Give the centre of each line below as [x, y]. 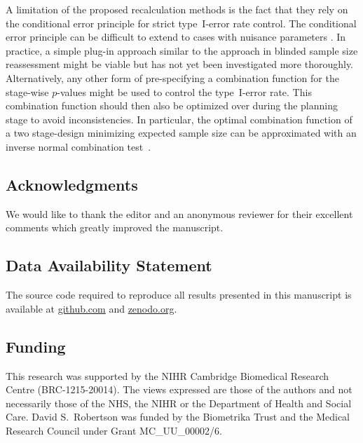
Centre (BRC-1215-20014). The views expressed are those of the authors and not [179, 389]
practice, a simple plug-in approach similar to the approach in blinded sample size [182, 50]
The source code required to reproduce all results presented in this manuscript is [179, 295]
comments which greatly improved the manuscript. [115, 227]
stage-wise [27, 91]
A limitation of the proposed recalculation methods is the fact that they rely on [177, 9]
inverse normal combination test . [78, 146]
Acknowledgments [72, 184]
